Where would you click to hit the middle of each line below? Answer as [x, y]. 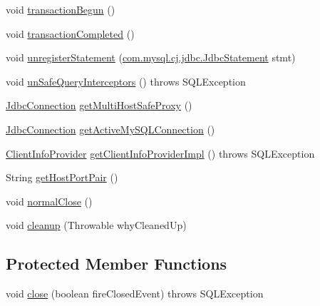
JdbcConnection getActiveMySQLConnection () [110, 129]
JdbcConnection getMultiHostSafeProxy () [99, 105]
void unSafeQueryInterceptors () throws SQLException [126, 81]
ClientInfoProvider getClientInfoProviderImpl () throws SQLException [160, 153]
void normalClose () [49, 201]
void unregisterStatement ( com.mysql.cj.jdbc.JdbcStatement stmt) [151, 57]
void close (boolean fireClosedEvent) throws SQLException [135, 294]
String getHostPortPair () [62, 177]
